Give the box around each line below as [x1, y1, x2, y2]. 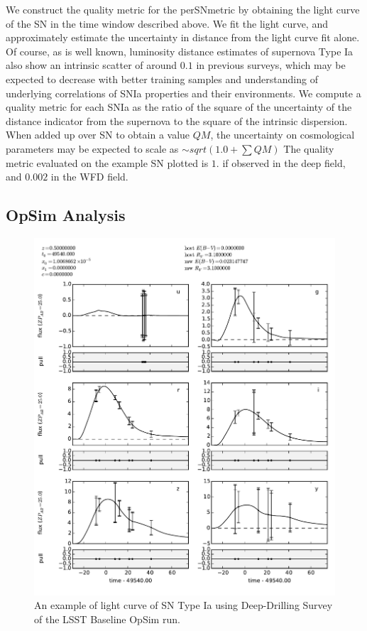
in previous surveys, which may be [196, 58, 346, 72]
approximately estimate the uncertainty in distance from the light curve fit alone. [6, 30, 360, 45]
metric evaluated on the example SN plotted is [6, 155, 209, 170]
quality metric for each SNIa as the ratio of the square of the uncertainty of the [6, 99, 352, 114]
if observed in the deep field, [222, 155, 346, 170]
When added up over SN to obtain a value [6, 127, 190, 142]
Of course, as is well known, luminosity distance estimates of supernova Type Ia [6, 43, 354, 58]
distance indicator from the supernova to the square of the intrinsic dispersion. [6, 113, 348, 128]
